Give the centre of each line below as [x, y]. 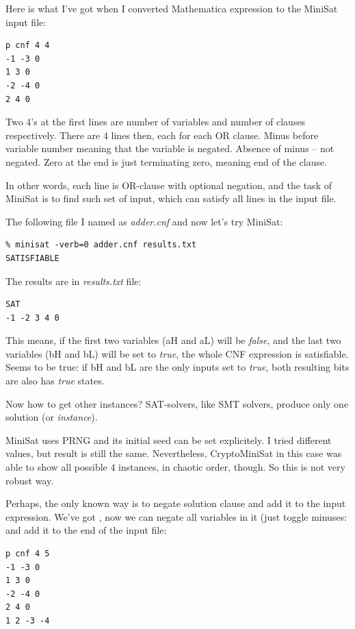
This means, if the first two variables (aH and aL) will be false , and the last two [173, 340]
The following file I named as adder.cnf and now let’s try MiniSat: [144, 221]
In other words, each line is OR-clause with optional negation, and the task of [169, 185]
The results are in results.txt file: [74, 281]
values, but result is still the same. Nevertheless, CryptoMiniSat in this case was [174, 453]
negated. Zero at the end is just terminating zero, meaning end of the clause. [167, 161]
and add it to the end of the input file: [86, 530]
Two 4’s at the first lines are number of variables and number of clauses [156, 122]
